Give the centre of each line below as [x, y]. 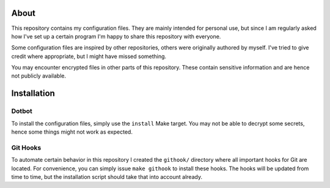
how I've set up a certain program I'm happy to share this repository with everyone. [116, 36]
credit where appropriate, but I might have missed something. [89, 56]
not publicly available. [39, 76]
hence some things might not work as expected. [72, 132]
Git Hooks [26, 148]
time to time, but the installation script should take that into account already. [107, 176]
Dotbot [22, 111]
